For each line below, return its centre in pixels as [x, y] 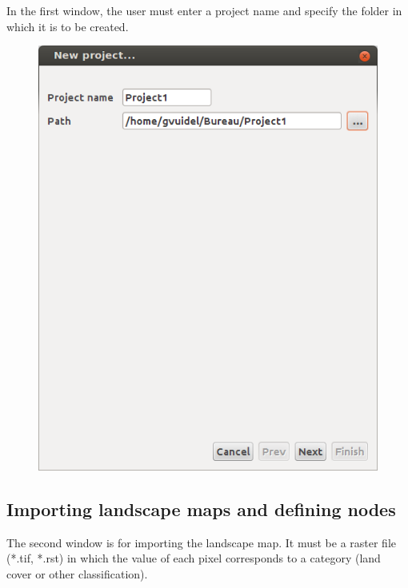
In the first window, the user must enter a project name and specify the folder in [204, 10]
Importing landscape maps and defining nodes [201, 509]
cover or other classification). [77, 573]
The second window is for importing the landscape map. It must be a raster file [202, 542]
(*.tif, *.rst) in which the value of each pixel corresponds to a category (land [194, 558]
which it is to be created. [68, 26]
